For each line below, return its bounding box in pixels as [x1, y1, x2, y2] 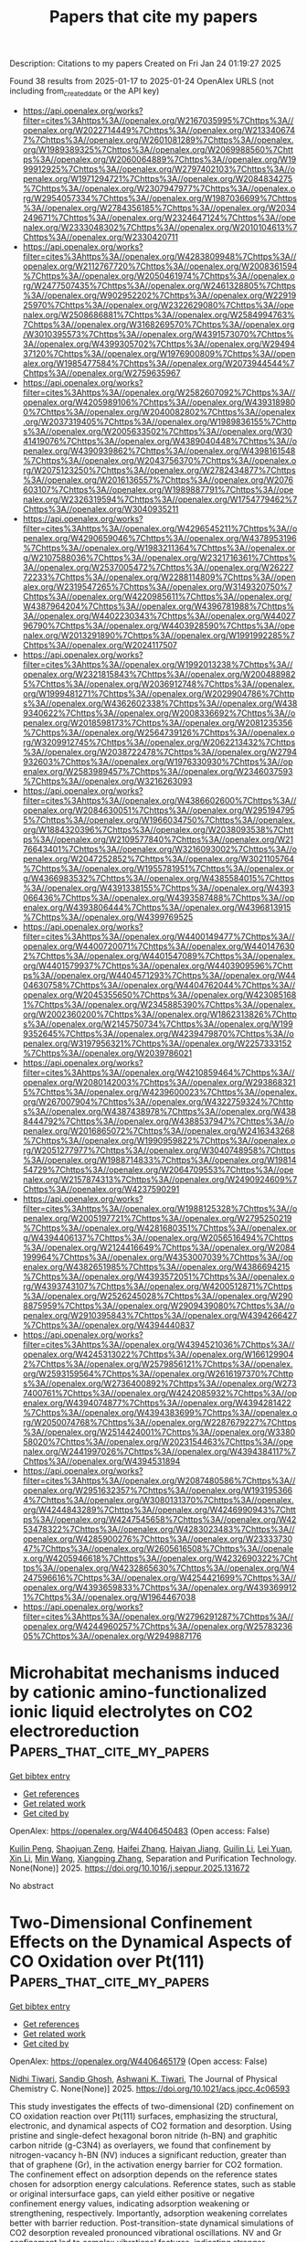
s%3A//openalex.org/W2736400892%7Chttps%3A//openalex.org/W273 [22, 1378, 297, 1389]
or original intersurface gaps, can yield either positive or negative [9, 2188, 256, 2199]
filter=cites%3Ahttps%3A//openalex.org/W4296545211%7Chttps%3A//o [22, 523, 298, 534]
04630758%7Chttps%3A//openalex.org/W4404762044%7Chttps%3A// [22, 979, 296, 990]
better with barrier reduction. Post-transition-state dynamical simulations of [9, 2217, 294, 2228]
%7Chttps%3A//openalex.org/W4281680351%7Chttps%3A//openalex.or [22, 1222, 297, 1233]
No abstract [9, 1880, 54, 1891]
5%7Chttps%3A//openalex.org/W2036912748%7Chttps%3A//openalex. [22, 678, 295, 689]
